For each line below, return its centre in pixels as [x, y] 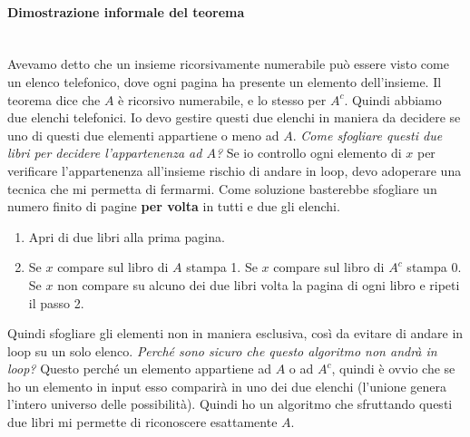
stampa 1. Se [222, 267]
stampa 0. [434, 267]
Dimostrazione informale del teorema [126, 11]
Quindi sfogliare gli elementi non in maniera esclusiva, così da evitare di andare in [235, 333]
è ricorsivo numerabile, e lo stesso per [222, 99]
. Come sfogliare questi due [367, 135]
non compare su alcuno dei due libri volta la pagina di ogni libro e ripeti [259, 284]
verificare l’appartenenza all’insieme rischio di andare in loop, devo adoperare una [235, 170]
